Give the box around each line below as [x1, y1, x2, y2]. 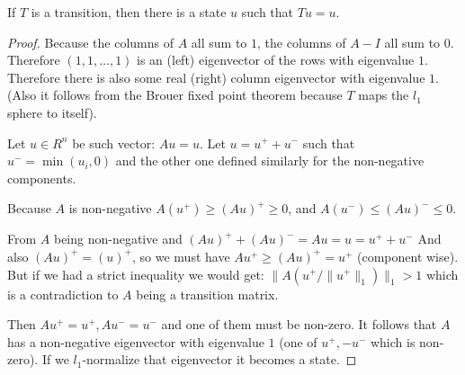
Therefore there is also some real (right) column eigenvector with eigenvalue [7, 67, 425, 86]
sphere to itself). [7, 103, 97, 121]
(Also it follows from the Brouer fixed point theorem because [7, 85, 343, 104]
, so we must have [132, 246, 230, 265]
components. [7, 168, 76, 187]
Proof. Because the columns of [7, 32, 174, 51]
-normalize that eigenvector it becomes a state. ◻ [82, 350, 357, 369]
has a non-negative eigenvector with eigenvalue [7, 332, 264, 351]
